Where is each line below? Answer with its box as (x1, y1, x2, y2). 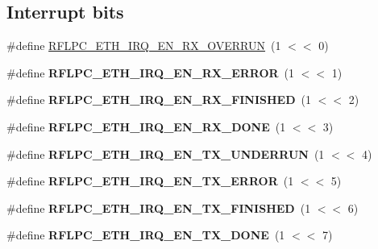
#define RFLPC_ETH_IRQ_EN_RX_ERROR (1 (6, 64, 295, 81)
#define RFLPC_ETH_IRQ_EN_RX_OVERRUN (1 (6, 37, 281, 54)
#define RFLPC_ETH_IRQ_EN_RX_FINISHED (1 (6, 91, 312, 108)
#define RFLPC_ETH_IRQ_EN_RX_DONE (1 (6, 118, 286, 135)
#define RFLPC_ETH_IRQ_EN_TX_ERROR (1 (6, 172, 294, 189)
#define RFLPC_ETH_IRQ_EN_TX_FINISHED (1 (6, 199, 311, 216)
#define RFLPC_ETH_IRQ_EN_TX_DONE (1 (6, 226, 285, 243)
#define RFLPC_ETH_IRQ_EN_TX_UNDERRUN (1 (6, 145, 325, 162)
